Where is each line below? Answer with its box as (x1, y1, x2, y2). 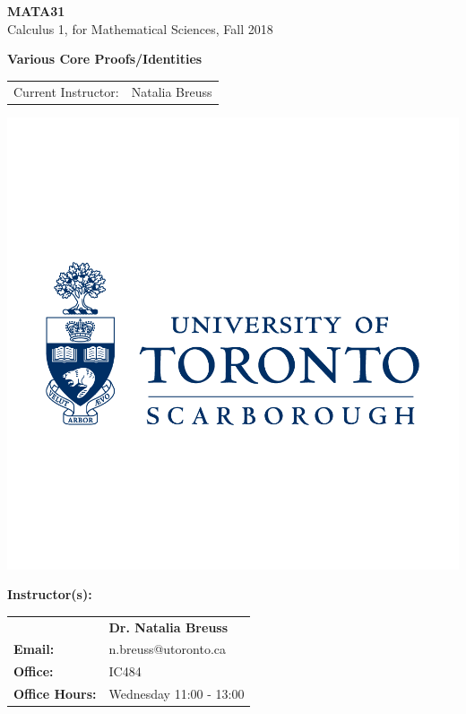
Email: (13, 640, 55, 658)
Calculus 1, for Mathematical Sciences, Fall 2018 (7, 19, 273, 38)
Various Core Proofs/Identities (7, 49, 203, 68)
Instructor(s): (7, 585, 92, 604)
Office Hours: (13, 684, 97, 703)
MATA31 (7, 2, 65, 20)
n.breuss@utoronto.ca (108, 640, 227, 658)
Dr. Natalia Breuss (108, 617, 229, 636)
